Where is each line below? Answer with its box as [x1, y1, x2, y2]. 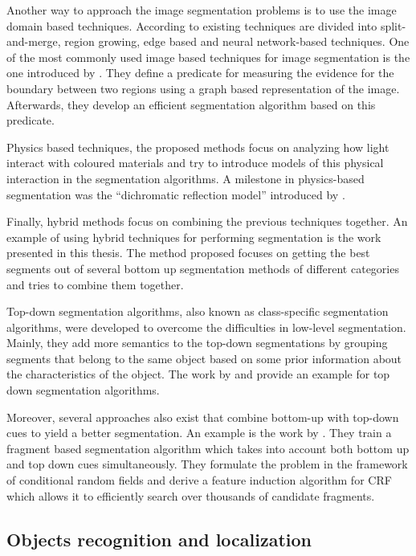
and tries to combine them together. [6, 276, 184, 292]
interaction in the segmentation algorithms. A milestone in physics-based [6, 170, 365, 186]
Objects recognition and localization [6, 526, 312, 551]
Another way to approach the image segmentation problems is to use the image [6, 2, 397, 18]
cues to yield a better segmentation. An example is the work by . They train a [6, 424, 392, 441]
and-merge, [6, 33, 61, 50]
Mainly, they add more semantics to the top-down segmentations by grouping [6, 334, 388, 351]
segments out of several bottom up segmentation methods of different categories [6, 260, 399, 276]
